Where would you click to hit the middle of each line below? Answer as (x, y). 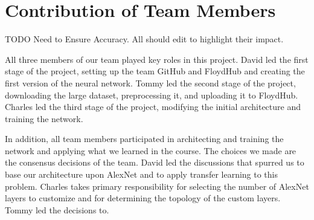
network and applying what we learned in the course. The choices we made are (151, 150)
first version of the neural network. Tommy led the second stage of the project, (150, 82)
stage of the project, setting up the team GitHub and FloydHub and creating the (155, 71)
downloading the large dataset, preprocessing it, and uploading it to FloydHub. (152, 95)
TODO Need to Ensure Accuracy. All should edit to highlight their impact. (144, 39)
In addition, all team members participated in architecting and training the (144, 139)
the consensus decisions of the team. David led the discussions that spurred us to (155, 162)
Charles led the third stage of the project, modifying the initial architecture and (153, 107)
